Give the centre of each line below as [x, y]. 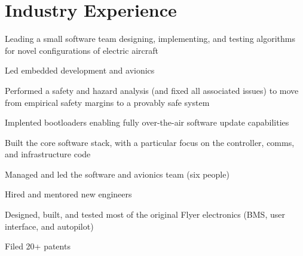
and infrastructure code [48, 154]
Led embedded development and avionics [80, 70]
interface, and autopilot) [49, 226]
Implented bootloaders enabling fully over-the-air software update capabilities [147, 122]
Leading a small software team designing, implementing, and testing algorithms [150, 39]
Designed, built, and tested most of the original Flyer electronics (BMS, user [145, 214]
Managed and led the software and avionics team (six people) [117, 174]
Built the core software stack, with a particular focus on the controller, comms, [150, 142]
